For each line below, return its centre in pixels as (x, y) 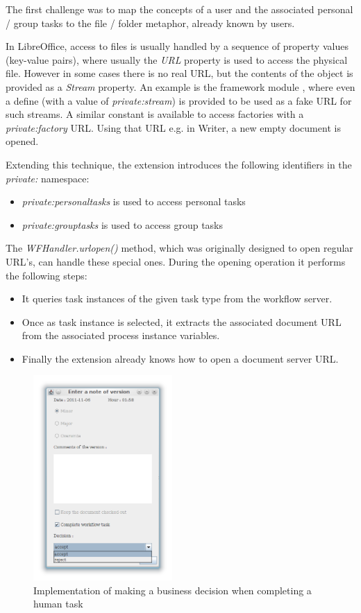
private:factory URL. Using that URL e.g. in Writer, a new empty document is (173, 127)
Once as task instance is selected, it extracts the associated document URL (182, 321)
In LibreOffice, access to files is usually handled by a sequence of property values (177, 46)
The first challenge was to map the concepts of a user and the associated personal (179, 9)
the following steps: (47, 275)
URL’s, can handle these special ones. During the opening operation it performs (176, 261)
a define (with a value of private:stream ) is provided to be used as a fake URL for (179, 100)
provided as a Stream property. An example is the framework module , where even (180, 86)
